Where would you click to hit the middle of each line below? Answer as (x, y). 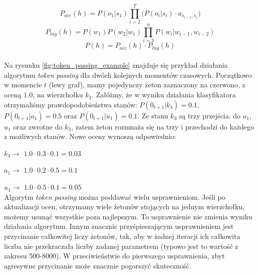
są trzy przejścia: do (210, 115)
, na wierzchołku (58, 95)
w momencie (23, 85)
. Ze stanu (153, 115)
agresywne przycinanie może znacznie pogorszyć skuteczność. (98, 265)
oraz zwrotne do (38, 126)
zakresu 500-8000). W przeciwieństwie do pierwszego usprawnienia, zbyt (114, 256)
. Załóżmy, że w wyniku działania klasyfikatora (164, 95)
